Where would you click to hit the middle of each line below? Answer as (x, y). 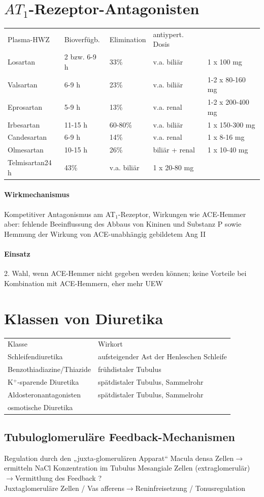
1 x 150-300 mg (231, 124)
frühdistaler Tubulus (129, 369)
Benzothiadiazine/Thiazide (49, 369)
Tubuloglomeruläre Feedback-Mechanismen (120, 436)
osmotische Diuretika (40, 407)
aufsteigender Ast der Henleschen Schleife (162, 356)
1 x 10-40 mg (228, 150)
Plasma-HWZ (29, 39)
